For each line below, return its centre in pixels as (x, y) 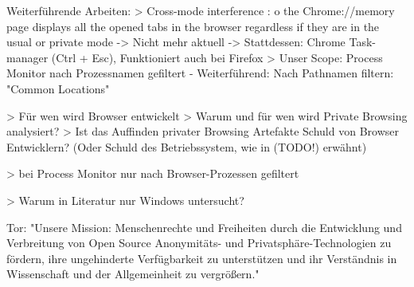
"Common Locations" (58, 88)
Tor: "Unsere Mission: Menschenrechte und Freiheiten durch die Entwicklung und (204, 227)
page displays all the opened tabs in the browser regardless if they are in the (193, 26)
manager (27, 57)
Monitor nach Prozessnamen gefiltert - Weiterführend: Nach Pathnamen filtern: (200, 73)
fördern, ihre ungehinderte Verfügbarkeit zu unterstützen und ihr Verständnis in (202, 258)
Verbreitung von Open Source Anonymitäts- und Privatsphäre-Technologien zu (199, 243)
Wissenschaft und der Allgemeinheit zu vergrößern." (133, 274)
